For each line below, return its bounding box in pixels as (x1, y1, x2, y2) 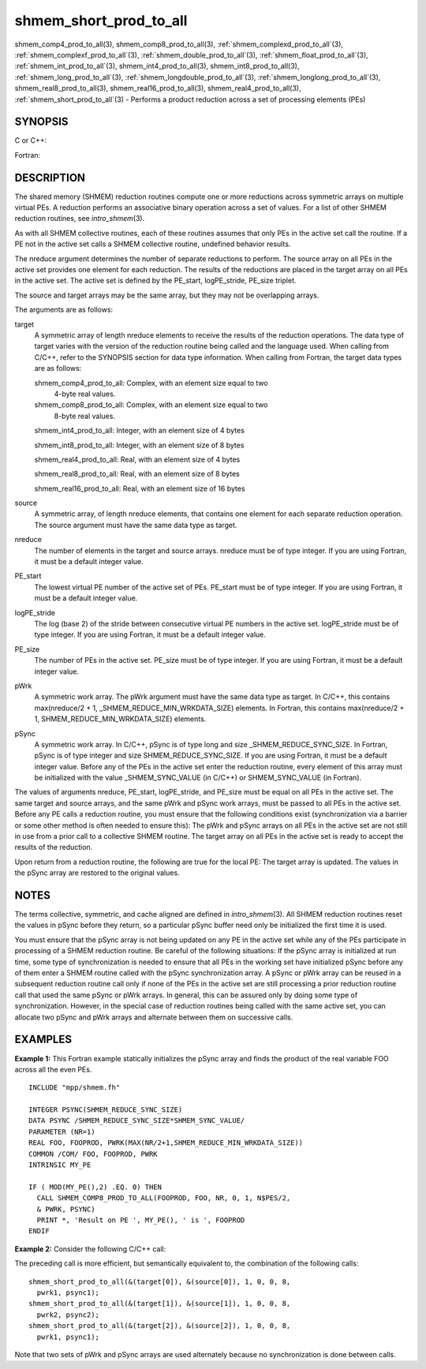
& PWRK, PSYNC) (36, 1204, 95, 1214)
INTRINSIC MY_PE (28, 1161, 92, 1169)
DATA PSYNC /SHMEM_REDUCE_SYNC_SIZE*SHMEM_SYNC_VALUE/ (28, 1117, 245, 1125)
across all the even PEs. (14, 1064, 92, 1074)
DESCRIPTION (14, 170, 86, 185)
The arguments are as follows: (14, 305, 114, 315)
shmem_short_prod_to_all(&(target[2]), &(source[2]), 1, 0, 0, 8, (28, 1322, 291, 1330)
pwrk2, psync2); (36, 1310, 100, 1319)
